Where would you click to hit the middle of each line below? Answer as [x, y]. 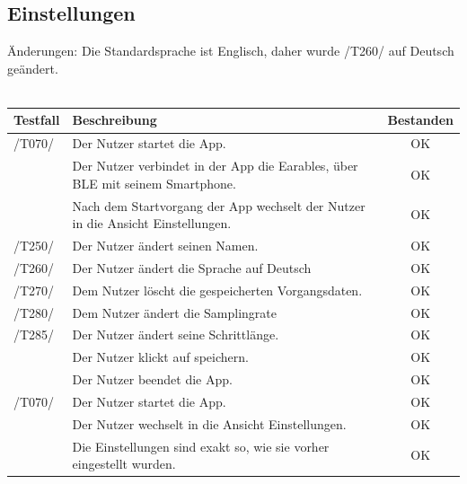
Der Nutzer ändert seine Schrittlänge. [176, 334]
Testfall [37, 120]
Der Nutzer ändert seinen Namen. [165, 246]
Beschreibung [115, 120]
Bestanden [420, 120]
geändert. [33, 68]
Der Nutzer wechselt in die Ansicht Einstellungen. [209, 423]
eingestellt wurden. [124, 464]
